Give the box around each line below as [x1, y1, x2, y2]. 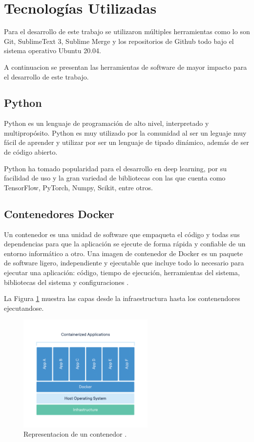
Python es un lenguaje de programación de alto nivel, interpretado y [4, 118, 209, 128]
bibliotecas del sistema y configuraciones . [4, 277, 129, 287]
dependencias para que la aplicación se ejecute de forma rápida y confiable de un [4, 239, 246, 249]
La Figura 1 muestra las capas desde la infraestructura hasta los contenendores [4, 293, 240, 303]
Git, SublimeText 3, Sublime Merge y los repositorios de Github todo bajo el [4, 36, 234, 46]
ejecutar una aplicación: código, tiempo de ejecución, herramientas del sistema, [4, 267, 240, 278]
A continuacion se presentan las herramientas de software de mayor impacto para [4, 61, 247, 72]
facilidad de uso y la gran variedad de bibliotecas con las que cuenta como [4, 173, 226, 183]
